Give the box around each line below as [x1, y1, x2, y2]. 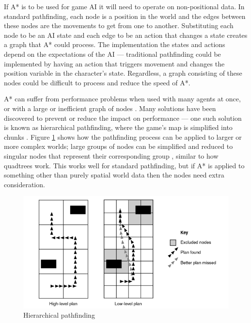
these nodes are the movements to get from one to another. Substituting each [4, 20, 234, 31]
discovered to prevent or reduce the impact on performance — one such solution [4, 113, 242, 123]
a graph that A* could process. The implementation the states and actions [4, 39, 225, 49]
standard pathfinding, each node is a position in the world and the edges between [4, 11, 246, 21]
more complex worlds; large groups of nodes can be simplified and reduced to [4, 141, 233, 151]
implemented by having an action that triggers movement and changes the [4, 58, 225, 68]
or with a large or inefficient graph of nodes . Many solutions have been [4, 103, 216, 113]
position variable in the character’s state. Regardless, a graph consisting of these [4, 68, 242, 78]
